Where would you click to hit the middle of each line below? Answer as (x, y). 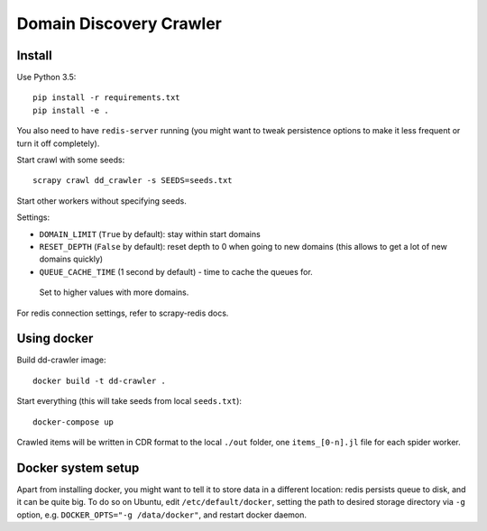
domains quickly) (71, 259)
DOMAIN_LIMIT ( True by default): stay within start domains (150, 233)
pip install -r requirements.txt (106, 98)
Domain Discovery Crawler (119, 23)
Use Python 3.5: (46, 78)
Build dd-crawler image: (61, 360)
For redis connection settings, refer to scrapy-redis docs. (123, 313)
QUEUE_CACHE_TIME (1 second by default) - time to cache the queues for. (176, 271)
